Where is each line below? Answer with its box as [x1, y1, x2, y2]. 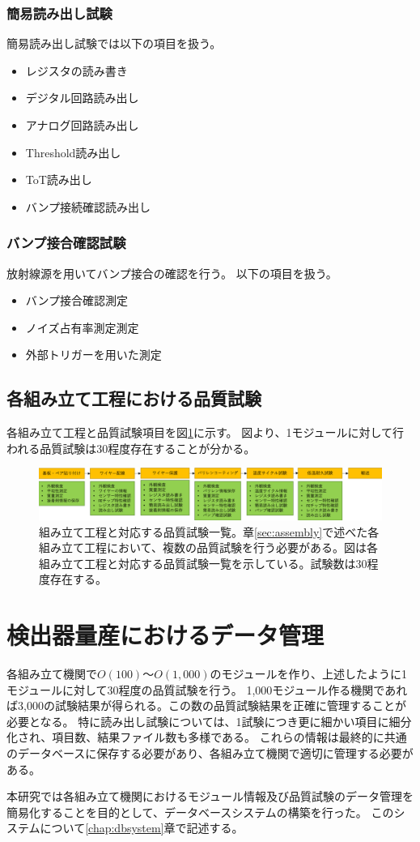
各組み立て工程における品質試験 [6, 386, 261, 411]
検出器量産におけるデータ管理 [6, 618, 325, 652]
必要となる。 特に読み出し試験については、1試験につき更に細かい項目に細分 [6, 712, 412, 729]
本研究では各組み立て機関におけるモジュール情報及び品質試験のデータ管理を [6, 788, 414, 805]
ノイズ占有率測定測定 [25, 318, 139, 336]
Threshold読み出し [25, 143, 121, 160]
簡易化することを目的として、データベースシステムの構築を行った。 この [6, 803, 394, 820]
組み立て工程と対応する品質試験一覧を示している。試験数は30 [39, 554, 367, 571]
